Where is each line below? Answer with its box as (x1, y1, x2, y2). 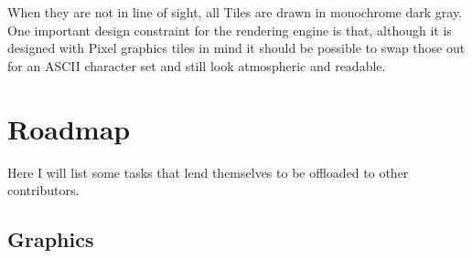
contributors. (7, 181, 80, 200)
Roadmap (7, 109, 131, 147)
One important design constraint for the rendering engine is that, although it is (7, 20, 452, 39)
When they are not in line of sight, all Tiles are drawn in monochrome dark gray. (7, 3, 463, 21)
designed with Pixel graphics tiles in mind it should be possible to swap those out (7, 38, 466, 57)
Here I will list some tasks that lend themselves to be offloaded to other (7, 162, 409, 181)
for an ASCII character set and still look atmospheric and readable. (7, 56, 386, 75)
